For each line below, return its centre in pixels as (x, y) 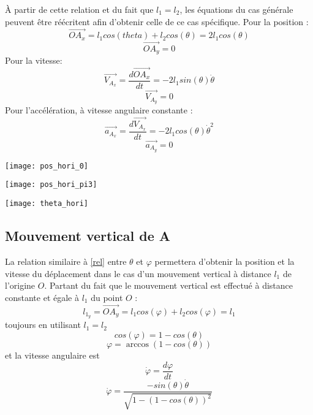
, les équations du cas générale (236, 9)
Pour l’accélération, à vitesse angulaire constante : (99, 110)
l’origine (20, 285)
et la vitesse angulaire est (52, 355)
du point (107, 297)
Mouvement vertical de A (88, 236)
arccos (138, 345)
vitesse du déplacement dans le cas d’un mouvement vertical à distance (138, 273)
